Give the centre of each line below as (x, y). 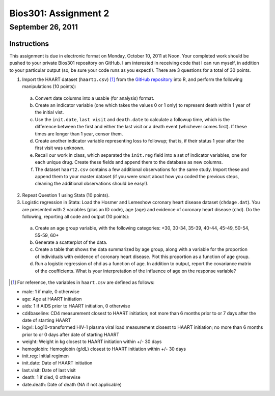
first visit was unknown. (60, 148)
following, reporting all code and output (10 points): (76, 216)
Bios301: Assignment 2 (59, 13)
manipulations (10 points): (49, 87)
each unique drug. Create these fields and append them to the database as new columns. (129, 162)
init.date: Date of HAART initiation (57, 363)
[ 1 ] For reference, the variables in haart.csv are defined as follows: (83, 282)
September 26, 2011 (44, 27)
